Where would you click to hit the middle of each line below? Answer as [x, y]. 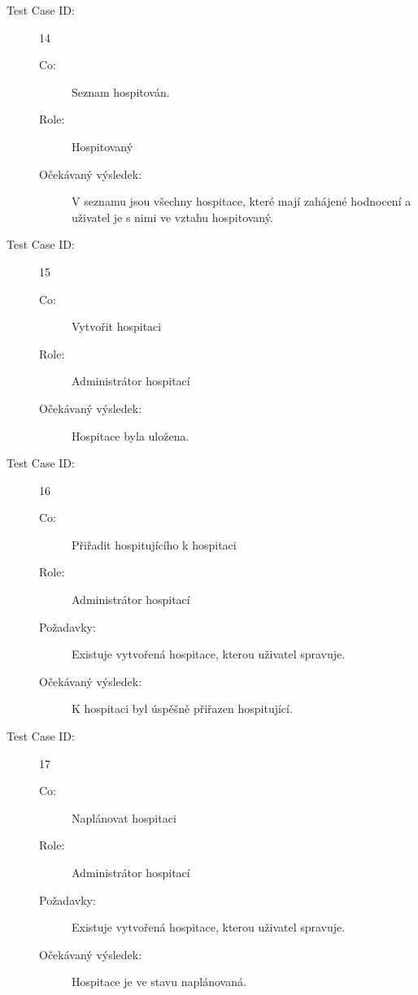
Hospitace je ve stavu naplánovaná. [159, 982]
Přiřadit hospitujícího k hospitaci [154, 544]
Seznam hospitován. [121, 91]
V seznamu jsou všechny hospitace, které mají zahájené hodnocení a [242, 201]
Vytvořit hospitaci [117, 326]
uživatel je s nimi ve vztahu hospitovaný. [172, 217]
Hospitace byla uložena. [131, 435]
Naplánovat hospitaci [124, 817]
